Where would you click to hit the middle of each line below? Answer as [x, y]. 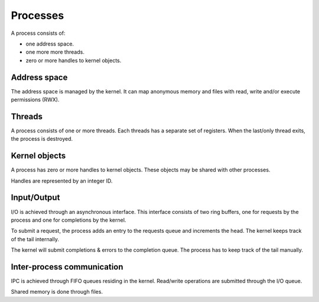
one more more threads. [55, 52]
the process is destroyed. [42, 139]
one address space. [50, 44]
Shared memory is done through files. [57, 292]
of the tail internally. [35, 239]
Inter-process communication [67, 267]
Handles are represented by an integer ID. [62, 181]
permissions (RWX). [35, 100]
